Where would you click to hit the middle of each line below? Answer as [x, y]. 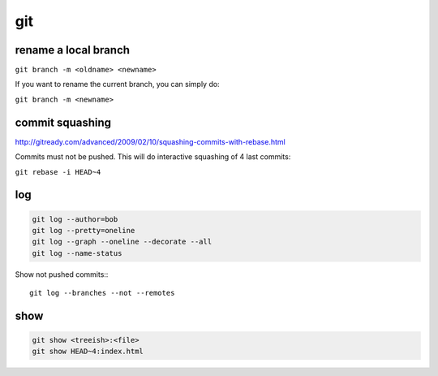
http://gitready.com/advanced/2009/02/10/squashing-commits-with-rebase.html [150, 141]
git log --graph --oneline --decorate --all [122, 242]
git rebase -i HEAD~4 [58, 172]
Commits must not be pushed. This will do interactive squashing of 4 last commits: [153, 157]
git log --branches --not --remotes [102, 293]
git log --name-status [77, 253]
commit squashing [63, 122]
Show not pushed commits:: [62, 274]
